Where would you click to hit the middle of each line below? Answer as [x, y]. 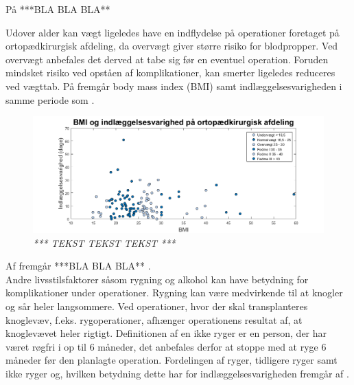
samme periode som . [50, 99]
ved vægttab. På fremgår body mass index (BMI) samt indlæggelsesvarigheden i [174, 86]
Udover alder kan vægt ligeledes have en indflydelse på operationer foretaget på [173, 32]
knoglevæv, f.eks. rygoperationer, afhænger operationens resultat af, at [154, 319]
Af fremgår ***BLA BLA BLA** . [78, 266]
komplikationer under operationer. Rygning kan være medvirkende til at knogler [174, 293]
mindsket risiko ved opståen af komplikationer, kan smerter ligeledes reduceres [170, 73]
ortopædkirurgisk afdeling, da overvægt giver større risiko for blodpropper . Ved [172, 46]
